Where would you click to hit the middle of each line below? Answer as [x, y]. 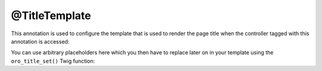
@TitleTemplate [51, 16]
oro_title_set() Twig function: [53, 61]
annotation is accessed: [40, 41]
